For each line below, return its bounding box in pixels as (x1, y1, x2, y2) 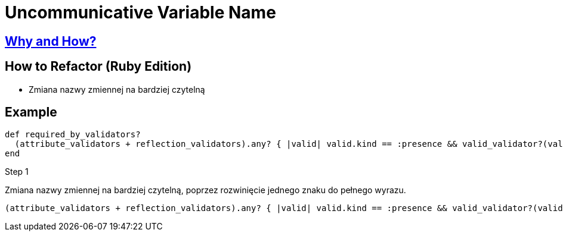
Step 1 (5, 166, 29, 177)
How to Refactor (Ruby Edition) (5, 59, 192, 74)
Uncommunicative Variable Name (5, 2, 276, 23)
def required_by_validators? (5, 130, 141, 140)
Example (5, 105, 57, 120)
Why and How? (5, 33, 97, 49)
